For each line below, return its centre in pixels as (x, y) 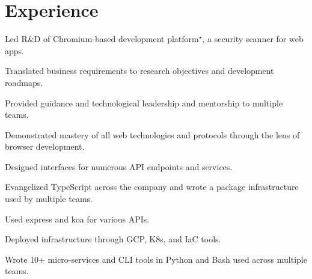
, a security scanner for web (253, 39)
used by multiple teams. (49, 199)
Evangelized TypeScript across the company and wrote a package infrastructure (152, 187)
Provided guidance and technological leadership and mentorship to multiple (144, 103)
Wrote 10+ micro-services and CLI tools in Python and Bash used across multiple (156, 259)
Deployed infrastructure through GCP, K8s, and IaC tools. (113, 239)
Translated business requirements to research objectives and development (139, 71)
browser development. (45, 146)
